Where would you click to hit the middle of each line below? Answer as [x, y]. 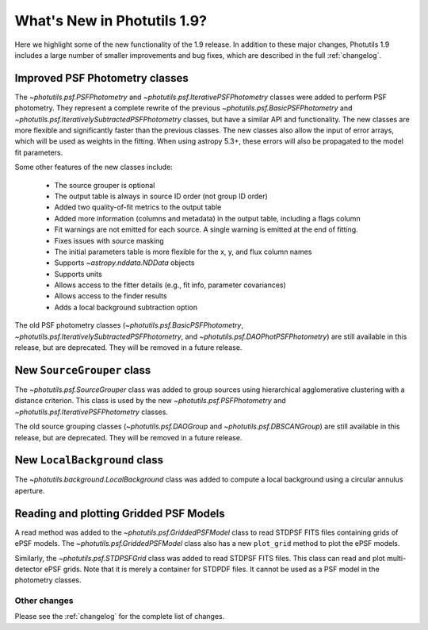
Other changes [44, 601]
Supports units [78, 274]
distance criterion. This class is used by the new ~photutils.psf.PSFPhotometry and [150, 401]
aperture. [30, 490]
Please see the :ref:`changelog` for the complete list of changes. [120, 617]
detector [29, 569]
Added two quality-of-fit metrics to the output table [138, 207]
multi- [396, 558]
